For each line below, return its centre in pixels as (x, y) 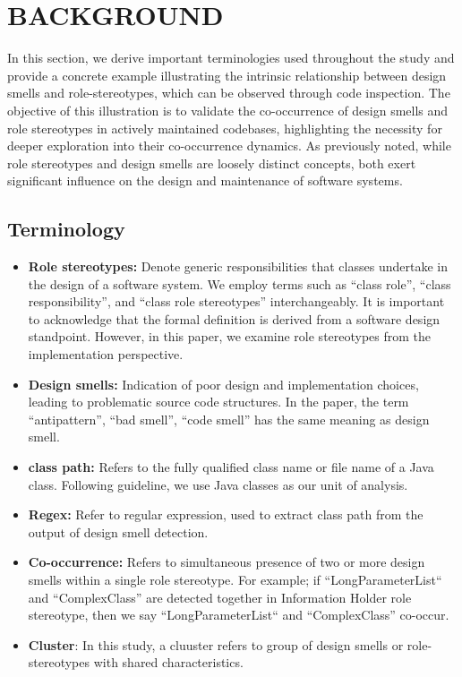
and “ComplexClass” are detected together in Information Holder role (220, 597)
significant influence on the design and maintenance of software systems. (205, 180)
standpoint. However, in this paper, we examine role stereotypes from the (230, 336)
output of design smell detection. (118, 531)
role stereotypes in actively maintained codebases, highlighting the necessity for (225, 128)
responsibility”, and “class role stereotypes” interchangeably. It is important (236, 301)
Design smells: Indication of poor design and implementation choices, (223, 384)
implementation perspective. (106, 354)
